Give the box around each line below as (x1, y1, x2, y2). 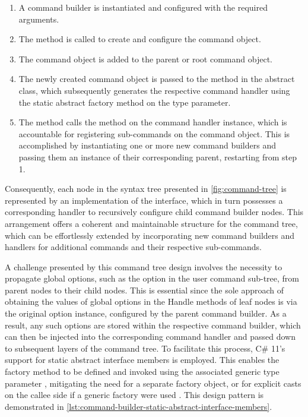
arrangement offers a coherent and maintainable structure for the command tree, (5, 217, 298, 229)
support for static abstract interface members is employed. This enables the (5, 353, 280, 366)
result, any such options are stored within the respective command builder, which (5, 318, 301, 331)
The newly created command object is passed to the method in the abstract (18, 72, 295, 85)
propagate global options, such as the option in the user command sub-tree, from (5, 272, 299, 285)
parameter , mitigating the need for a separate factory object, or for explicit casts (5, 377, 301, 389)
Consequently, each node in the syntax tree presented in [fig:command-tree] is (5, 182, 287, 195)
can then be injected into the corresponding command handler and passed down (5, 330, 296, 343)
